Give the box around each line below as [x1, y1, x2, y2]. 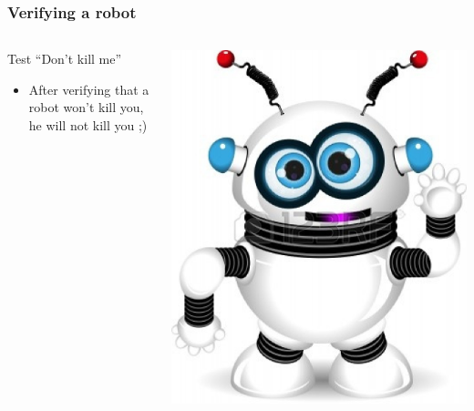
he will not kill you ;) [28, 116, 148, 134]
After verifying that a [28, 79, 149, 98]
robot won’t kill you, [28, 98, 144, 117]
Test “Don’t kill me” [7, 49, 122, 68]
